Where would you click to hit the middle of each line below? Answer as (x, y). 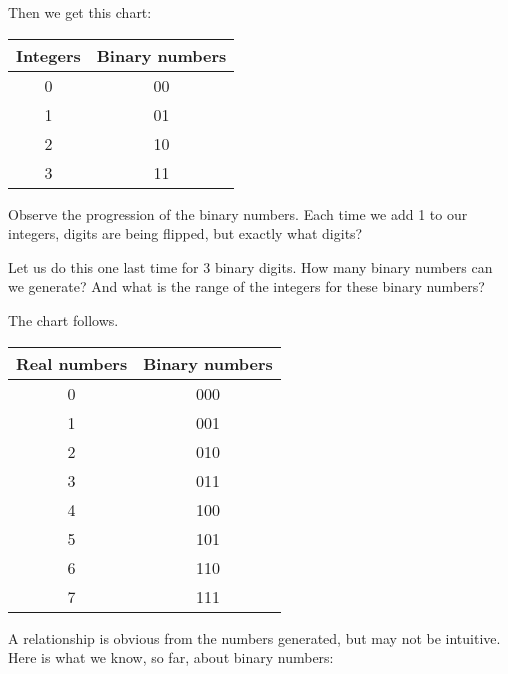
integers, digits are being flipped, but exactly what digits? (185, 233)
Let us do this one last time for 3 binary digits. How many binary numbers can (250, 266)
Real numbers (72, 363)
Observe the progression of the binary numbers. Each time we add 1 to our (238, 213)
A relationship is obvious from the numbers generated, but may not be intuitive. (254, 637)
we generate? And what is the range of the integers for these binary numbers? (246, 286)
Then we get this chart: (80, 12)
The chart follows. (63, 319)
